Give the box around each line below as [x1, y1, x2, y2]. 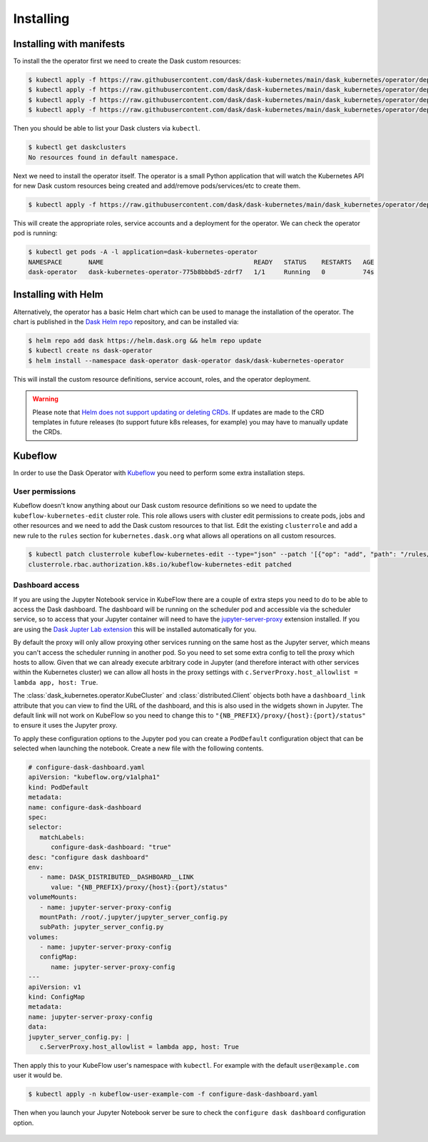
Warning [32, 394, 58, 403]
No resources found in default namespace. [28, 153, 179, 161]
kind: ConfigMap [28, 993, 86, 1001]
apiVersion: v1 [28, 983, 81, 991]
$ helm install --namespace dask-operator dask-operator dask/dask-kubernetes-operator [28, 357, 345, 364]
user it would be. [13, 1071, 63, 1080]
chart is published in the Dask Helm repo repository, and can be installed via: [13, 317, 239, 326]
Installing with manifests [13, 38, 126, 50]
